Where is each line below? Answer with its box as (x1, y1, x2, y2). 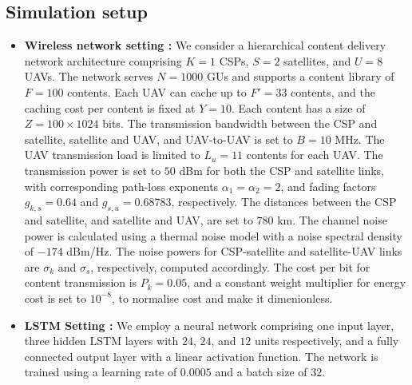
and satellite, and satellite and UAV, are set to (24, 211, 253, 228)
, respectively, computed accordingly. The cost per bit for (90, 258, 370, 275)
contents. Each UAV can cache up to (67, 83, 247, 100)
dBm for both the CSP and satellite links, (179, 161, 384, 178)
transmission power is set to (24, 161, 161, 178)
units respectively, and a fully (254, 332, 399, 349)
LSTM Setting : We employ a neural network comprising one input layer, (24, 316, 394, 333)
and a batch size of (215, 363, 307, 380)
